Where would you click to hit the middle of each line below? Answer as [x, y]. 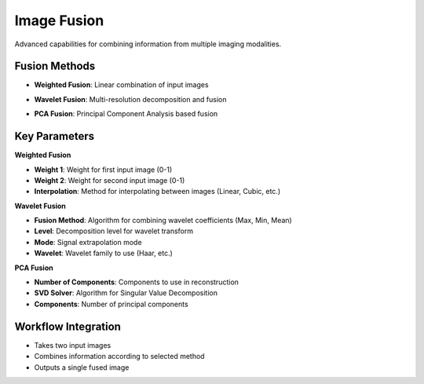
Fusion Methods [55, 66]
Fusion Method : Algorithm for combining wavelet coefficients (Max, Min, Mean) [163, 221]
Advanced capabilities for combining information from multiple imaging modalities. [148, 44]
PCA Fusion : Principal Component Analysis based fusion [126, 114]
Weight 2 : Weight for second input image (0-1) [110, 180]
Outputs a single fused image [82, 367]
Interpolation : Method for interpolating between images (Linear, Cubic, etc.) [157, 192]
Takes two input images [73, 345]
